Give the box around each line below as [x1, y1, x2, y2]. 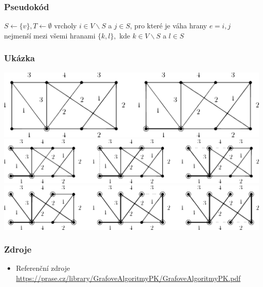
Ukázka [4, 52, 35, 64]
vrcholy [54, 20, 77, 31]
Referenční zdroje [16, 263, 70, 273]
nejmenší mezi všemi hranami [4, 30, 96, 40]
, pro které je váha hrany [130, 20, 207, 31]
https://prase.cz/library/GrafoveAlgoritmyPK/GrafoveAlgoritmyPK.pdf [16, 272, 241, 283]
